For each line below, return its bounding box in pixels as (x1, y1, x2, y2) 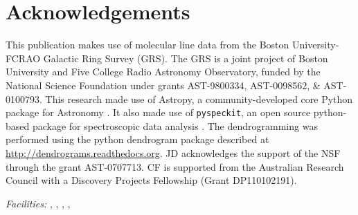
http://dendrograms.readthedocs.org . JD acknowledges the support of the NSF (6, 145, 341, 160)
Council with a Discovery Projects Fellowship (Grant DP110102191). (6, 173, 297, 187)
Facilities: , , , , (6, 196, 71, 210)
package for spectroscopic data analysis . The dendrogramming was (32, 118, 318, 133)
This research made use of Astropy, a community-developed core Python (45, 91, 353, 106)
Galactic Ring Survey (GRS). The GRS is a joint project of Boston (43, 50, 328, 65)
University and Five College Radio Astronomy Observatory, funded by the (6, 64, 321, 79)
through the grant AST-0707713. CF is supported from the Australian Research (6, 159, 344, 174)
